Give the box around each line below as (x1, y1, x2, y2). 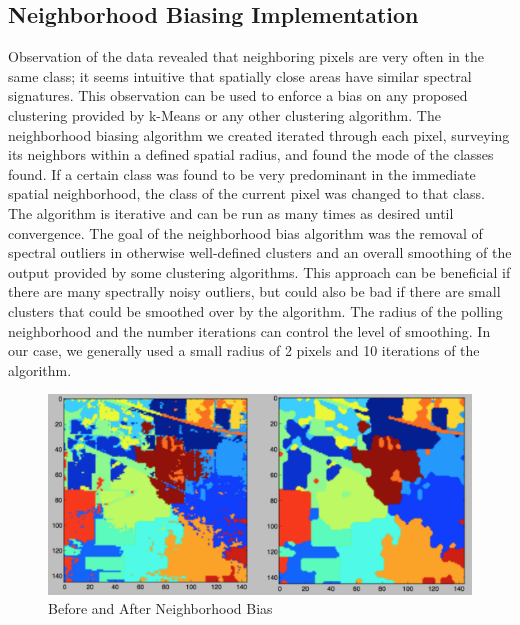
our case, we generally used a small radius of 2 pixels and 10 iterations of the (8, 340, 480, 361)
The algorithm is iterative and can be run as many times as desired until (8, 202, 454, 223)
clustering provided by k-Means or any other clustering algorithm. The (8, 104, 441, 125)
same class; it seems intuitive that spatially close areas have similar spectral (8, 65, 472, 86)
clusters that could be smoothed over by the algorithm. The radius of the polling (8, 300, 503, 321)
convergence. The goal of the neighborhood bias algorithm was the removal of (8, 222, 483, 243)
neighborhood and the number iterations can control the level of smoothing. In (8, 320, 491, 341)
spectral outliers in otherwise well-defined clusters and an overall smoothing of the (8, 242, 512, 263)
